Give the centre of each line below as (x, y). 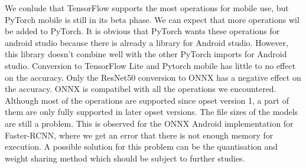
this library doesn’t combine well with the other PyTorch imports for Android (146, 54)
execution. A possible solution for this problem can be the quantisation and (141, 146)
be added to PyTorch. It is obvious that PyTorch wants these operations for (142, 31)
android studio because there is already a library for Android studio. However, (147, 42)
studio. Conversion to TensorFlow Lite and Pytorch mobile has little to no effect (150, 65)
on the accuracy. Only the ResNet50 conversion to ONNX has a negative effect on (153, 77)
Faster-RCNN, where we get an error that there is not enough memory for (139, 135)
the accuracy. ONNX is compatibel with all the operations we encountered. (141, 89)
